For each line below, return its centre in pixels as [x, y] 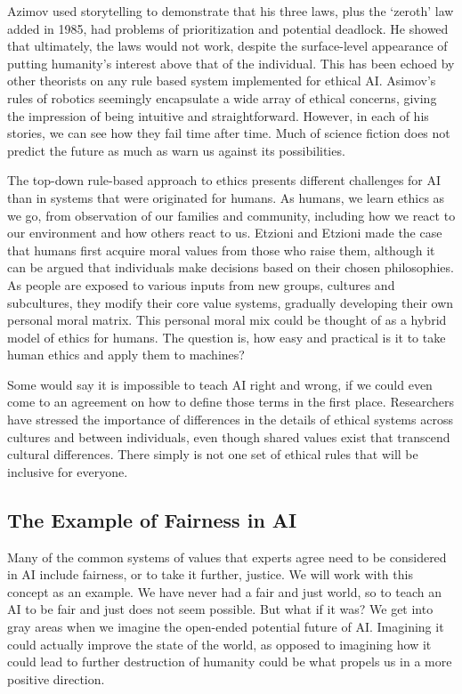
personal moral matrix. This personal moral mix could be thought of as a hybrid [227, 320]
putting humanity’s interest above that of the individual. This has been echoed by [231, 63]
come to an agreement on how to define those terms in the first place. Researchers [231, 402]
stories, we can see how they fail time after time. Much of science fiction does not [229, 133]
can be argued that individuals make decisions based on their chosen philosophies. [231, 267]
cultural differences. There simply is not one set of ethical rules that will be [213, 454]
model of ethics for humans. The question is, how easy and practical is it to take [227, 337]
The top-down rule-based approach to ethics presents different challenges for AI [224, 180]
